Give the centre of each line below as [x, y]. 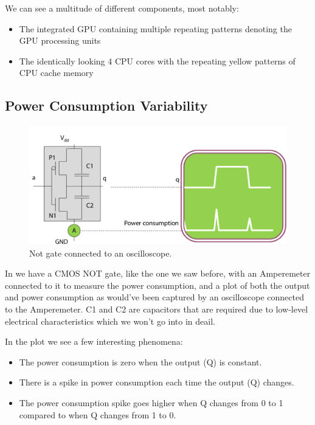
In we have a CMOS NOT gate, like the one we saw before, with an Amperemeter [158, 273]
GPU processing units [60, 40]
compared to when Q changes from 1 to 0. [98, 414]
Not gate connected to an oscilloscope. [101, 253]
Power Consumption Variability [106, 105]
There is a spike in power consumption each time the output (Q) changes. [157, 382]
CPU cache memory [56, 73]
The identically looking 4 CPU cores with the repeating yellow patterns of [157, 60]
